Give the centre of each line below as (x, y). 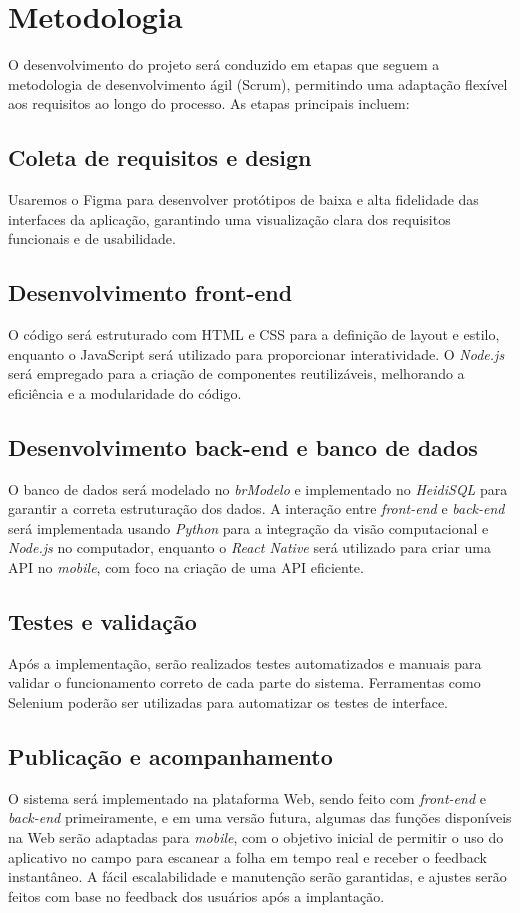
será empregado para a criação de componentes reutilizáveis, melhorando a (236, 373)
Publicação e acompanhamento (170, 756)
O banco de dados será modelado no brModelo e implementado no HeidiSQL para (258, 488)
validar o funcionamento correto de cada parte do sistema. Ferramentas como (244, 682)
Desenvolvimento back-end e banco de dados (243, 446)
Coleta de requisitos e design (160, 157)
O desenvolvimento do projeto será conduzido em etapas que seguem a (224, 64)
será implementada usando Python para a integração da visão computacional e (248, 527)
